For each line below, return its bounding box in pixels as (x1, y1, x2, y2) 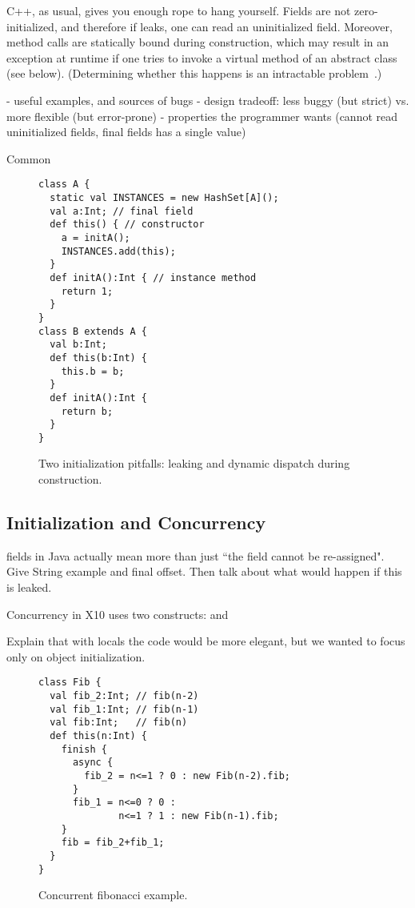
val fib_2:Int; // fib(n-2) (50, 690, 199, 702)
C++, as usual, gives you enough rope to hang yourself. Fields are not (6, 2, 351, 18)
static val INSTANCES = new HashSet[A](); (50, 192, 279, 203)
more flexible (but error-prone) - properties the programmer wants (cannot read (6, 107, 398, 124)
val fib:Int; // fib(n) (50, 717, 188, 729)
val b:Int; (50, 339, 107, 351)
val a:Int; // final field (50, 205, 194, 217)
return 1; (61, 285, 114, 297)
